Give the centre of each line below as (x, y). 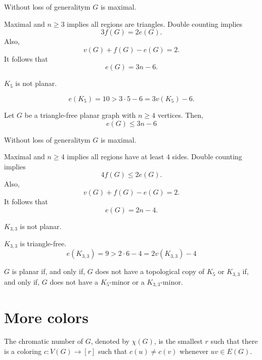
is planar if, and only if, (49, 271)
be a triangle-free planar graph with (80, 115)
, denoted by (110, 341)
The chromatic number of (44, 341)
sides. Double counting (207, 156)
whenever (194, 351)
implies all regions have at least (116, 156)
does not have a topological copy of (150, 271)
